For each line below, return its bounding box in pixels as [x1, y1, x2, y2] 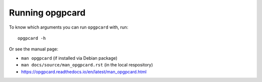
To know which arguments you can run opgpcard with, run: [9, 24, 129, 30]
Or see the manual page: [9, 46, 58, 52]
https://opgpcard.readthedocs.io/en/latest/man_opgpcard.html [21, 68, 147, 75]
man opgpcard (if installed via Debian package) [21, 55, 117, 61]
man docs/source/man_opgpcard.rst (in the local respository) [21, 62, 153, 68]
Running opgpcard [9, 7, 86, 18]
